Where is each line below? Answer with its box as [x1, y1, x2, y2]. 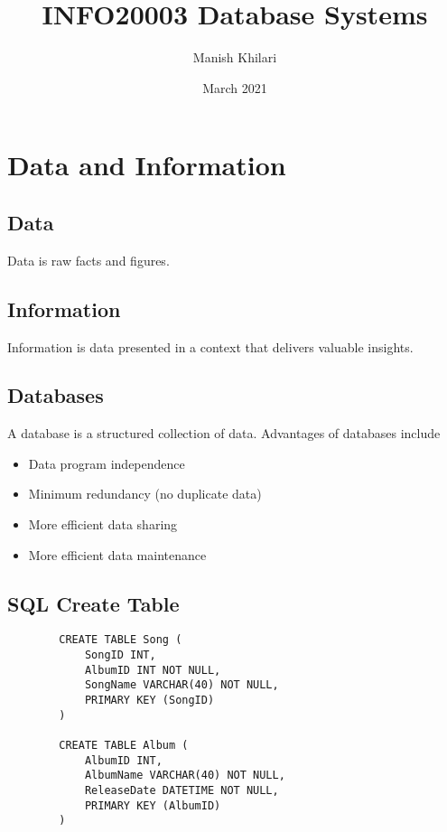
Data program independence [28, 453, 185, 472]
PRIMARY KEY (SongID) [84, 694, 215, 707]
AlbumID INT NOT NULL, [84, 663, 221, 677]
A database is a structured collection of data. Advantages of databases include [7, 424, 441, 443]
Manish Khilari [192, 48, 277, 67]
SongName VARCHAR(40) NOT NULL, [84, 678, 279, 692]
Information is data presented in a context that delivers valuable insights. [7, 337, 414, 356]
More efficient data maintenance [28, 545, 207, 564]
